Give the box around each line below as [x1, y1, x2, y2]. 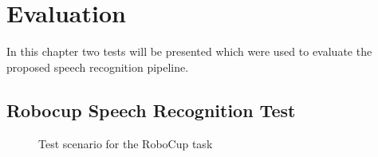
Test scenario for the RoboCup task [38, 135, 213, 151]
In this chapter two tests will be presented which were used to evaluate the [6, 43, 372, 60]
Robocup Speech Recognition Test [6, 97, 296, 122]
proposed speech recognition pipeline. [6, 58, 189, 75]
